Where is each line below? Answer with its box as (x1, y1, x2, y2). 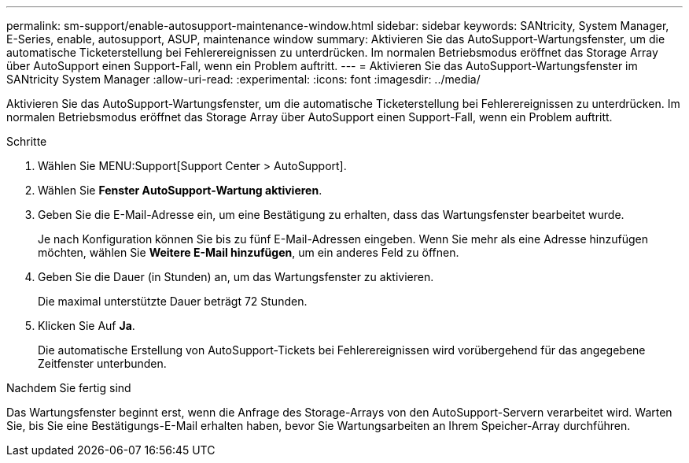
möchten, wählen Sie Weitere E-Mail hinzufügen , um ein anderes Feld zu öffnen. (38, 246, 459, 259)
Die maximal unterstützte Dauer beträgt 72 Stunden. (38, 294, 308, 308)
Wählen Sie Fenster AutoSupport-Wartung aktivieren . (38, 183, 322, 197)
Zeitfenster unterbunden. (38, 357, 167, 370)
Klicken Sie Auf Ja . (38, 319, 135, 332)
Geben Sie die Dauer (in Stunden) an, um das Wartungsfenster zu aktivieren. (38, 270, 434, 283)
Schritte (6, 135, 47, 148)
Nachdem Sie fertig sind (6, 381, 131, 394)
